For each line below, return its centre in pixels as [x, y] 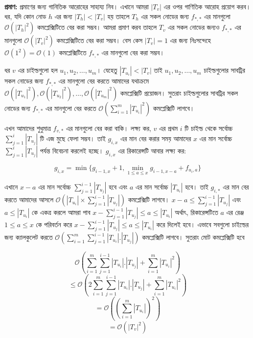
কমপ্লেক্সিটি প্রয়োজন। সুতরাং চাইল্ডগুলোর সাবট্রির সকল [179, 93]
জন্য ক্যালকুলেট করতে [29, 237]
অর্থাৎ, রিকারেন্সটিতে [196, 212]
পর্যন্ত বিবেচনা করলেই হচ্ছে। [72, 150]
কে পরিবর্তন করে [54, 224]
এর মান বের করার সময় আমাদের [156, 138]
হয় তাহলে [118, 16]
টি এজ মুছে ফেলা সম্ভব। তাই [73, 138]
